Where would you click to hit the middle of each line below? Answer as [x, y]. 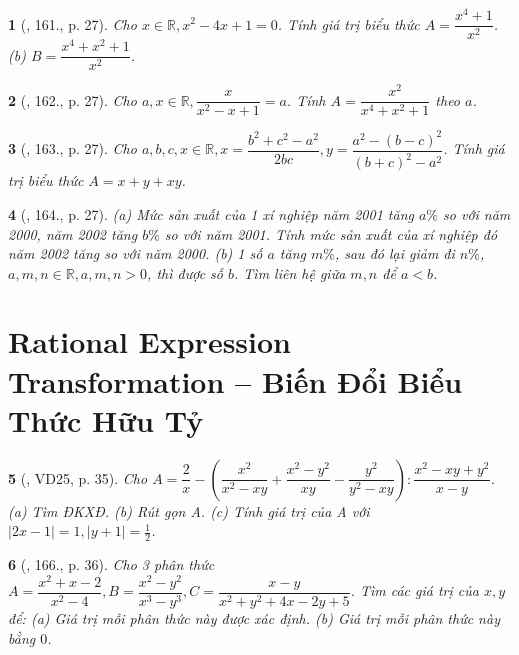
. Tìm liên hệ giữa [290, 272]
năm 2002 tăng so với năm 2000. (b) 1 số [135, 253]
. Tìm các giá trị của [414, 590]
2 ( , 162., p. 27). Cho [72, 99]
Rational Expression [149, 341]
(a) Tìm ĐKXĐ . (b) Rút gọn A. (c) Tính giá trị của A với [189, 510]
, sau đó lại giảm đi [394, 253]
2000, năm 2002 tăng [73, 233]
